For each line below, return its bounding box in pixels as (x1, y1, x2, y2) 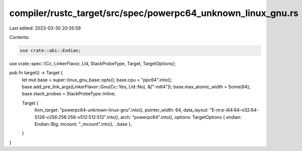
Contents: (9, 34, 30, 40)
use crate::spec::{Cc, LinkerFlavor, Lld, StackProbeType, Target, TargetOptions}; (9, 60, 176, 66)
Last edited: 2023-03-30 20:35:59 (9, 25, 81, 31)
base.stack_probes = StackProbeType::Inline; (22, 91, 116, 97)
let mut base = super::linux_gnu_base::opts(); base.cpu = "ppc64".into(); (22, 77, 172, 83)
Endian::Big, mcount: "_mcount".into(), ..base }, (34, 121, 132, 127)
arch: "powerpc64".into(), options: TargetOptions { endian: (120, 114, 242, 120)
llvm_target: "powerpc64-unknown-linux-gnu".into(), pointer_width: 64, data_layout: (34, 107, 209, 113)
